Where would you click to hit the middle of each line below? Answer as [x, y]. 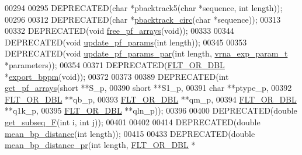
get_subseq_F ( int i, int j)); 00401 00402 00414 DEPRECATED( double [133, 121]
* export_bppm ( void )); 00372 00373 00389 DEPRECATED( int [117, 76]
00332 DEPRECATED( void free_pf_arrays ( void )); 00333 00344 [119, 31]
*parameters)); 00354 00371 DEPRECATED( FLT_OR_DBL [115, 64]
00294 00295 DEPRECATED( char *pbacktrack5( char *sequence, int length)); [144, 8]
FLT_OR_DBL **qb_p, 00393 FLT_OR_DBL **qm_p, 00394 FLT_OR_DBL [151, 99]
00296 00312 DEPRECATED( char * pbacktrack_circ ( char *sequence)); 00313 [143, 19]
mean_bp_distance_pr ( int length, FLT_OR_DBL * [100, 145]
